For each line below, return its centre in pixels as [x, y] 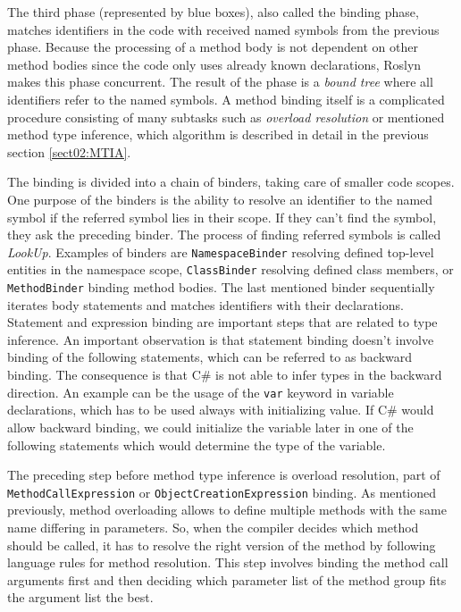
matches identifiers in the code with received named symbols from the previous [223, 29]
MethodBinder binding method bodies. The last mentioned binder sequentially [221, 287]
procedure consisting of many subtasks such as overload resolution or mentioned [226, 117]
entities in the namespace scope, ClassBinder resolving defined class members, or [230, 269]
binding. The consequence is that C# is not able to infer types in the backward [225, 375]
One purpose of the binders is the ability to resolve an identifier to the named [220, 199]
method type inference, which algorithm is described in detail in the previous [218, 134]
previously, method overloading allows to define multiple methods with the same [227, 510]
